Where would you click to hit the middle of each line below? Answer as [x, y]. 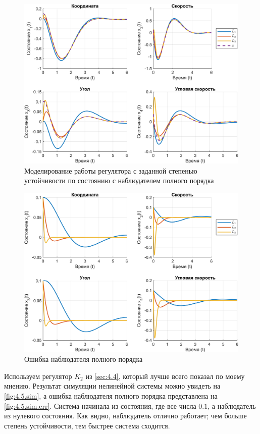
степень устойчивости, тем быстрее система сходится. [87, 425]
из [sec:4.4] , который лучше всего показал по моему [165, 376]
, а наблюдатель [232, 405]
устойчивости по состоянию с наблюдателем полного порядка [119, 180]
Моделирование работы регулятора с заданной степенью [111, 170]
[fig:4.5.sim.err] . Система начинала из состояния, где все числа [100, 405]
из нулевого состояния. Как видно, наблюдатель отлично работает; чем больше [125, 416]
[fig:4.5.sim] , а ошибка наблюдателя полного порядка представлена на [111, 396]
